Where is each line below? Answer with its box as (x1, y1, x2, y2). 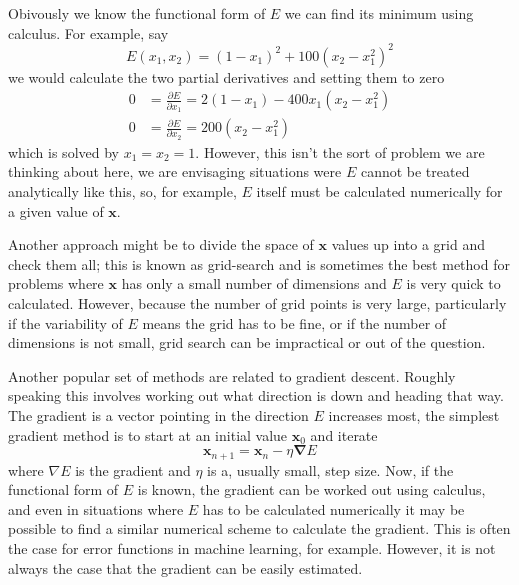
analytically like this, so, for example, (8, 180, 237, 201)
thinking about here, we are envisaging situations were (8, 161, 342, 182)
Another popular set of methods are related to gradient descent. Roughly (8, 365, 456, 386)
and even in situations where (8, 498, 184, 519)
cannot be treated (360, 161, 470, 182)
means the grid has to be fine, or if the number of (142, 312, 447, 333)
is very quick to (406, 273, 501, 294)
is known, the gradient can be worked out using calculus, (137, 479, 486, 500)
